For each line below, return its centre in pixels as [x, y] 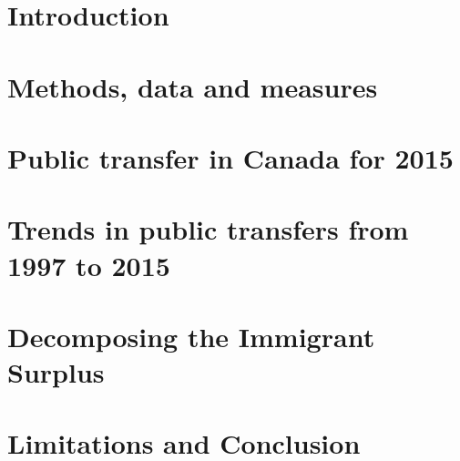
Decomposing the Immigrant [191, 336]
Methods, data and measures [193, 86]
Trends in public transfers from [208, 229]
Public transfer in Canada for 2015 [230, 157]
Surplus [56, 372]
